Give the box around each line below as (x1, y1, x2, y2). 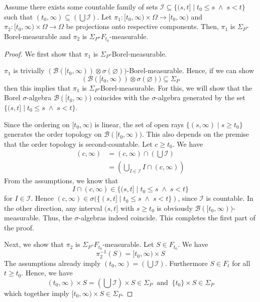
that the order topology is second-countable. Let (4, 138, 153, 149)
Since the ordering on (4, 119, 70, 129)
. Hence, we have (21, 267, 73, 278)
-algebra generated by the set (156, 92, 245, 103)
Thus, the (43, 212, 72, 223)
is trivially (13, 65, 45, 76)
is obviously (157, 202, 193, 213)
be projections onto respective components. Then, (66, 21, 219, 32)
